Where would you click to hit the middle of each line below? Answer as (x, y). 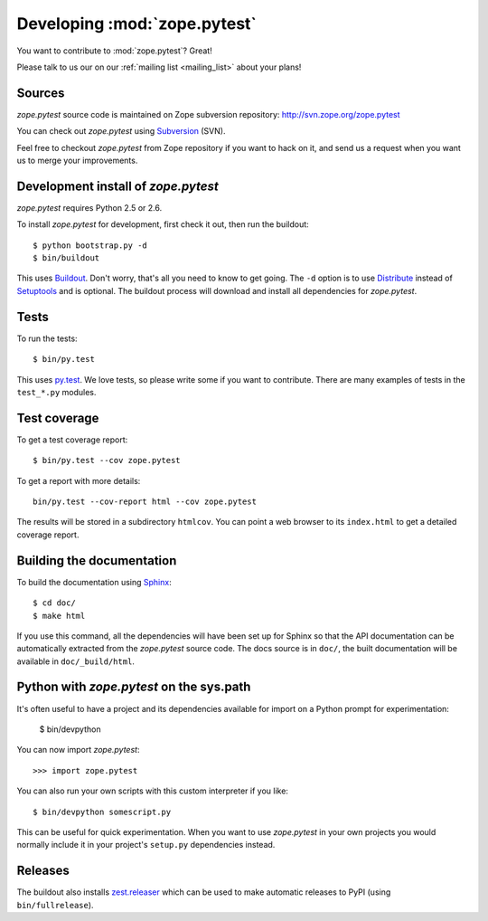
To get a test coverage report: (72, 440)
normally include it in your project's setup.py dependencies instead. (146, 845)
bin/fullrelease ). (55, 905)
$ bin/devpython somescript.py (102, 812)
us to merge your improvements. (77, 161)
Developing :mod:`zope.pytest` (137, 24)
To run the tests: (47, 338)
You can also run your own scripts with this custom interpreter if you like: (153, 791)
